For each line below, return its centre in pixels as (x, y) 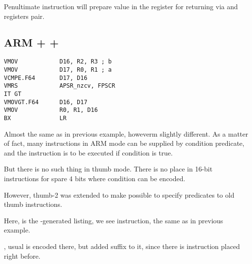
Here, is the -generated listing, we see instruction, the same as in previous (114, 220)
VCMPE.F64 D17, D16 (46, 78)
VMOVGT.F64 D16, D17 (46, 102)
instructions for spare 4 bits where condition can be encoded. (95, 179)
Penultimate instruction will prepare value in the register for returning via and (121, 6)
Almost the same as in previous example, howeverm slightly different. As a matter (126, 133)
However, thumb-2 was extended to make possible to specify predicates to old (119, 194)
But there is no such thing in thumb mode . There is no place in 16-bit (108, 169)
